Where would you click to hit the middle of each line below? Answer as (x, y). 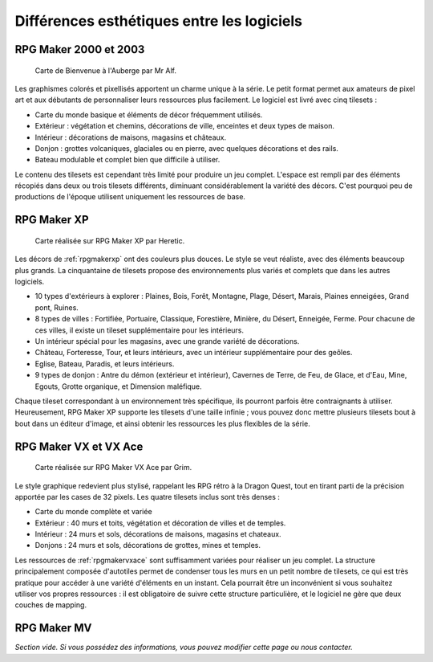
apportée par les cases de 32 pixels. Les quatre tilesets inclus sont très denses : (148, 496)
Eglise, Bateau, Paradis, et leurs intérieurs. (105, 364)
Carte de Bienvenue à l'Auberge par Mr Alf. (105, 70)
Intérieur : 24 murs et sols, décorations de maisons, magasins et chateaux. (158, 534)
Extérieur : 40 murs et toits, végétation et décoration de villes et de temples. (160, 523)
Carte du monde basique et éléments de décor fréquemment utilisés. (149, 114)
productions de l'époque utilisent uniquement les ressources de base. (130, 197)
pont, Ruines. (57, 307)
